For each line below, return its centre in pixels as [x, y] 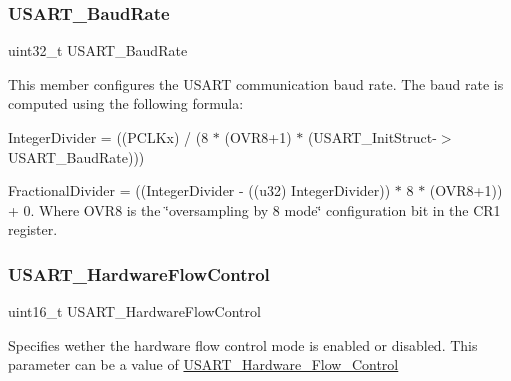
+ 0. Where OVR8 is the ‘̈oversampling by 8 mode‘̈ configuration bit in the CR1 [254, 209]
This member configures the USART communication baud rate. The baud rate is [256, 83]
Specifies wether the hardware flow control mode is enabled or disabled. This [243, 344]
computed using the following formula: [126, 103]
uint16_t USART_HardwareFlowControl [134, 311]
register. [33, 229]
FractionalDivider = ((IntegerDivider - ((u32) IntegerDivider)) [199, 190]
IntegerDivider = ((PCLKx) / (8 [108, 137]
